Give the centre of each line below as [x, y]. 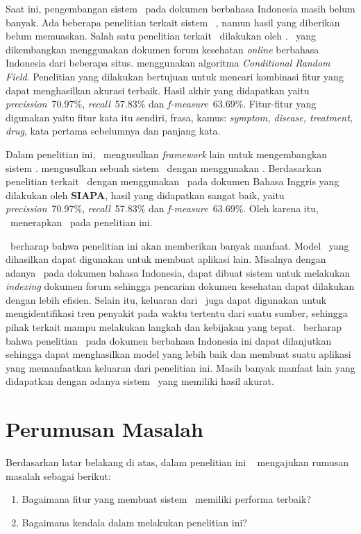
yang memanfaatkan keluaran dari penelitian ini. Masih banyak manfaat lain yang [180, 367]
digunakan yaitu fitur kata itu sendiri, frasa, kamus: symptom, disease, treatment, [179, 117]
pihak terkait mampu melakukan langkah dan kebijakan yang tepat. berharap [174, 327]
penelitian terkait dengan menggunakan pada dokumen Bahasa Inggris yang [173, 181]
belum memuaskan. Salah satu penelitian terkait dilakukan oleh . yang [161, 36]
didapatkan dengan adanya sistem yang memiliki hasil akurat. [140, 381]
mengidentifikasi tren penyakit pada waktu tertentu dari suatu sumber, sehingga [177, 313]
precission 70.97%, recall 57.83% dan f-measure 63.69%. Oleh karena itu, [162, 208]
